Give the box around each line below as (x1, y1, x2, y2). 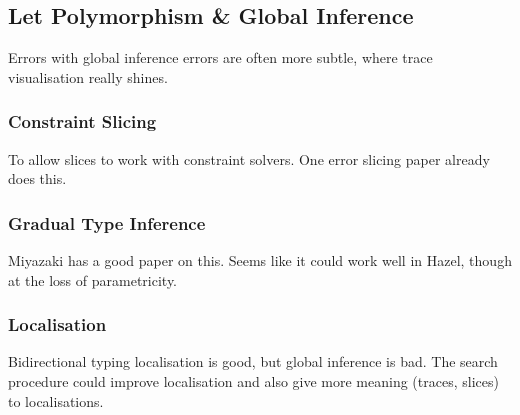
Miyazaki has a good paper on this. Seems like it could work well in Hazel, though (8, 250, 512, 271)
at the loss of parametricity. (8, 269, 178, 290)
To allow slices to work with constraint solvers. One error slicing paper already (8, 148, 490, 169)
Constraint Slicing (8, 109, 157, 134)
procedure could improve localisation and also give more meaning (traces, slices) (8, 371, 499, 392)
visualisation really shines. (8, 66, 168, 87)
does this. (8, 168, 67, 189)
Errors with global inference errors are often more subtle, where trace (8, 47, 433, 68)
